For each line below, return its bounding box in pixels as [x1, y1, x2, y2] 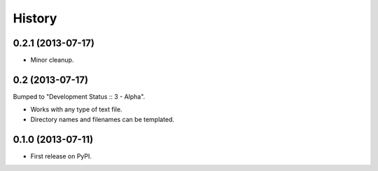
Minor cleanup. [30, 56, 74, 64]
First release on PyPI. [30, 151, 92, 160]
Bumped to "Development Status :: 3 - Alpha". [13, 92, 146, 101]
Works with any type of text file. [30, 105, 122, 114]
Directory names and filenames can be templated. [30, 115, 175, 123]
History [13, 11, 57, 26]
